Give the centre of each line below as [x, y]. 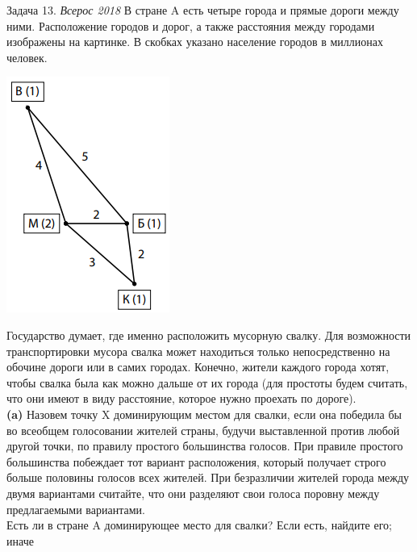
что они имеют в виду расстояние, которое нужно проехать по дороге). [181, 398]
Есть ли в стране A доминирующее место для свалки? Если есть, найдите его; [199, 525]
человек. [27, 57]
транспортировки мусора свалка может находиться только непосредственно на [198, 351]
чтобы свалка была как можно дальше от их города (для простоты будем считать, [207, 382]
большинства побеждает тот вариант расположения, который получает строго [196, 461]
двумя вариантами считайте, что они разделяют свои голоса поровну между [193, 493]
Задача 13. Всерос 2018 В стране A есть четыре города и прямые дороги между [203, 10]
